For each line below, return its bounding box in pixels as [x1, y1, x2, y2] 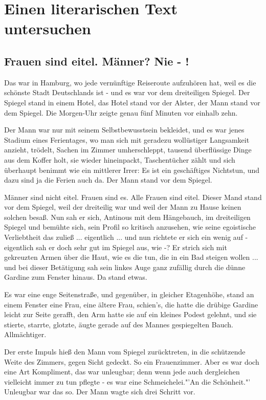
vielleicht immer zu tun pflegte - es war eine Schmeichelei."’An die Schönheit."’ [4, 376, 251, 387]
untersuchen [4, 18, 91, 39]
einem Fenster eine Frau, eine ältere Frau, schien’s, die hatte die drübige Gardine [4, 299, 258, 309]
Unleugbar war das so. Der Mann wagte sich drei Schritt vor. [4, 386, 195, 397]
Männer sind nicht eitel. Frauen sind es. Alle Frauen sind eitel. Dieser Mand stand [4, 191, 262, 202]
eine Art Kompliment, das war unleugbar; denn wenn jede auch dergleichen [4, 366, 240, 377]
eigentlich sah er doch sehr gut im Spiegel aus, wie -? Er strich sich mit [4, 241, 227, 252]
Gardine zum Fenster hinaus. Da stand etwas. [4, 272, 147, 282]
